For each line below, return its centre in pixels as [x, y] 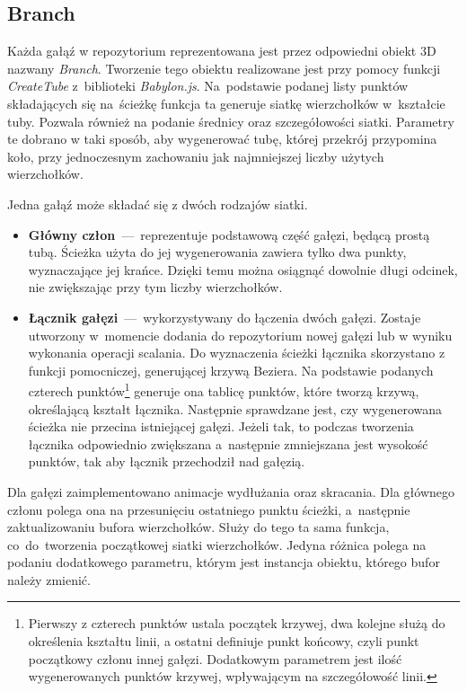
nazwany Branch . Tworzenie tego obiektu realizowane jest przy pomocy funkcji [224, 68]
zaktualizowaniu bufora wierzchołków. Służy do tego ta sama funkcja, [198, 527]
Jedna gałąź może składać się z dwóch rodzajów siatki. [158, 204]
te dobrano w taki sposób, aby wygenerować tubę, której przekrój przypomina [222, 139]
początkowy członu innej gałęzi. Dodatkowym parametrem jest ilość [215, 658]
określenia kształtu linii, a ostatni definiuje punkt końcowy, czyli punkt [224, 641]
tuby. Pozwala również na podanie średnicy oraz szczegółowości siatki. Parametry [231, 121]
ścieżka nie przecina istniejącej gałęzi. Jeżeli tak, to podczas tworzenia [221, 426]
